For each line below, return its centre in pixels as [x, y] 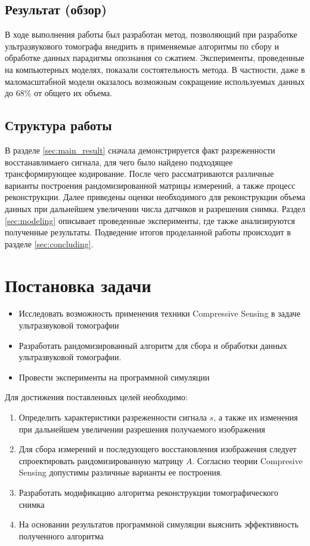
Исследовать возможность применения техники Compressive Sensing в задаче [159, 313]
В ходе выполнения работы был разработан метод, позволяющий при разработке [151, 34]
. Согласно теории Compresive [247, 460]
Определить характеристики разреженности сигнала [113, 417]
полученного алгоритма [61, 536]
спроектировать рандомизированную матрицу [101, 460]
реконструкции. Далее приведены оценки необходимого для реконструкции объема [155, 197]
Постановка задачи [78, 285]
